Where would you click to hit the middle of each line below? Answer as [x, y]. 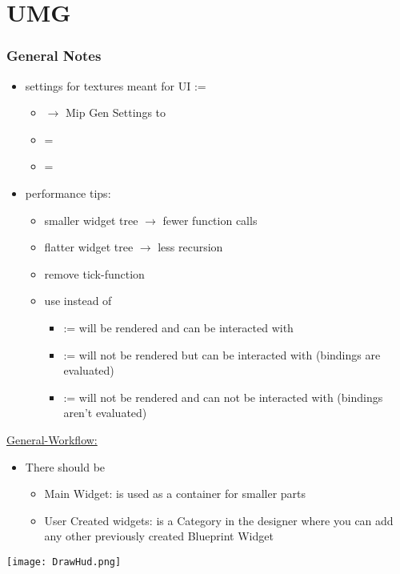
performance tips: [68, 193]
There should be [65, 466]
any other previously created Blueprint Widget [159, 536]
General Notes [54, 56]
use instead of [78, 301]
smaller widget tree [91, 220]
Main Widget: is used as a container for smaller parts [175, 494]
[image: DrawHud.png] [64, 562]
